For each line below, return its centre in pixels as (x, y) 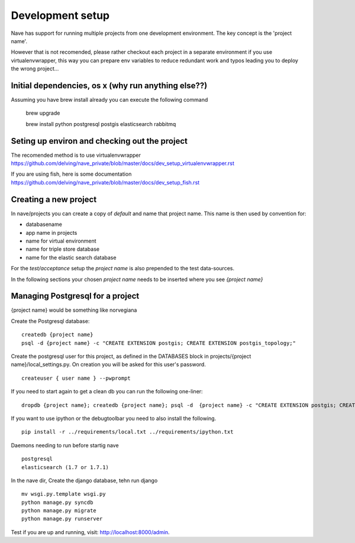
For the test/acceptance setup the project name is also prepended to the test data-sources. (123, 269)
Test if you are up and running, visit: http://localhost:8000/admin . (90, 532)
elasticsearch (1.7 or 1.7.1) (65, 467)
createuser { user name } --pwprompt (76, 378)
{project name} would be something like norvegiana (74, 310)
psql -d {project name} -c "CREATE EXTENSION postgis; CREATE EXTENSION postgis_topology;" (159, 343)
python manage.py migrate (59, 511)
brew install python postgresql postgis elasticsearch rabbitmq (101, 124)
